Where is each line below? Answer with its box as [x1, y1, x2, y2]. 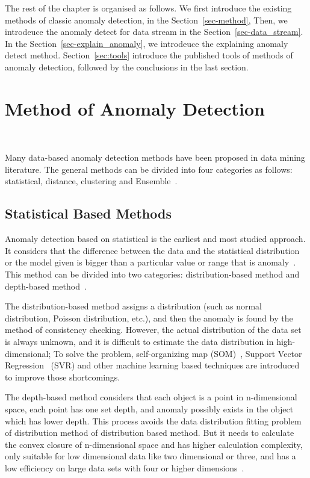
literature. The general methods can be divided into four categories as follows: [5, 163, 293, 175]
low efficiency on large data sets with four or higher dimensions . [5, 461, 244, 474]
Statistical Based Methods [5, 204, 172, 223]
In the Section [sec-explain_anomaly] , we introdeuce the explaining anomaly [5, 37, 288, 49]
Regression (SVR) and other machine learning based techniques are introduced [5, 359, 300, 371]
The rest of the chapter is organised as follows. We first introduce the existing [5, 2, 292, 14]
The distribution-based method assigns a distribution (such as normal [5, 300, 262, 312]
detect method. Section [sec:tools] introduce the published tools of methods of [5, 49, 293, 61]
